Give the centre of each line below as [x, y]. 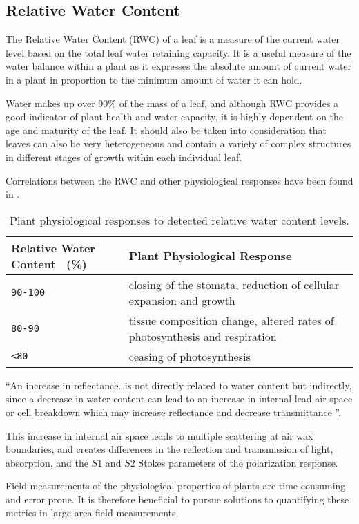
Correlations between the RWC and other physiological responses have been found [179, 180]
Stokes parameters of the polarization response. [238, 462]
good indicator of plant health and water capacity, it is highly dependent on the [175, 116]
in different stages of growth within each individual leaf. [124, 157]
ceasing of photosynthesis [190, 356]
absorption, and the [47, 462]
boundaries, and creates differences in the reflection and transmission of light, [169, 449]
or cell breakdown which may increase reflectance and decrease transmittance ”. [174, 412]
